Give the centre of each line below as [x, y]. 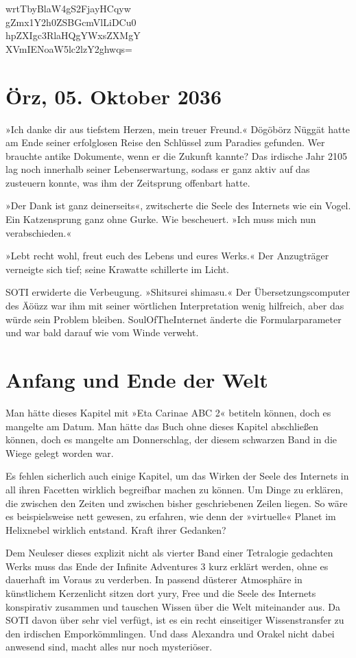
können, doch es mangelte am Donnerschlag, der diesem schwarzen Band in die [171, 439]
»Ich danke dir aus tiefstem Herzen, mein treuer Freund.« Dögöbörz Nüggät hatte [178, 129]
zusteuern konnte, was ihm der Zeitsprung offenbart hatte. [128, 182]
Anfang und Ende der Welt [137, 379]
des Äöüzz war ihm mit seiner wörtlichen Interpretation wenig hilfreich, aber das [175, 306]
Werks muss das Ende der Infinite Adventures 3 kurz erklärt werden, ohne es [167, 566]
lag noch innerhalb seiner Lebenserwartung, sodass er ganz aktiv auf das [158, 169]
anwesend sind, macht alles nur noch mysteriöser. [109, 647]
